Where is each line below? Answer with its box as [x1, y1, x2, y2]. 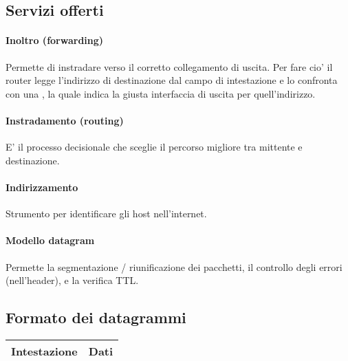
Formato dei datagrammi [6, 307, 186, 328]
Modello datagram [6, 233, 95, 248]
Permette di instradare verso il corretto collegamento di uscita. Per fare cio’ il [6, 59, 333, 74]
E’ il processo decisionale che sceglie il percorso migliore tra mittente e [6, 140, 303, 154]
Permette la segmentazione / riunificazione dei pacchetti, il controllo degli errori [6, 259, 342, 274]
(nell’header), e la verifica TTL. [6, 273, 139, 287]
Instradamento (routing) [6, 113, 124, 127]
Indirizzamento [6, 179, 78, 194]
